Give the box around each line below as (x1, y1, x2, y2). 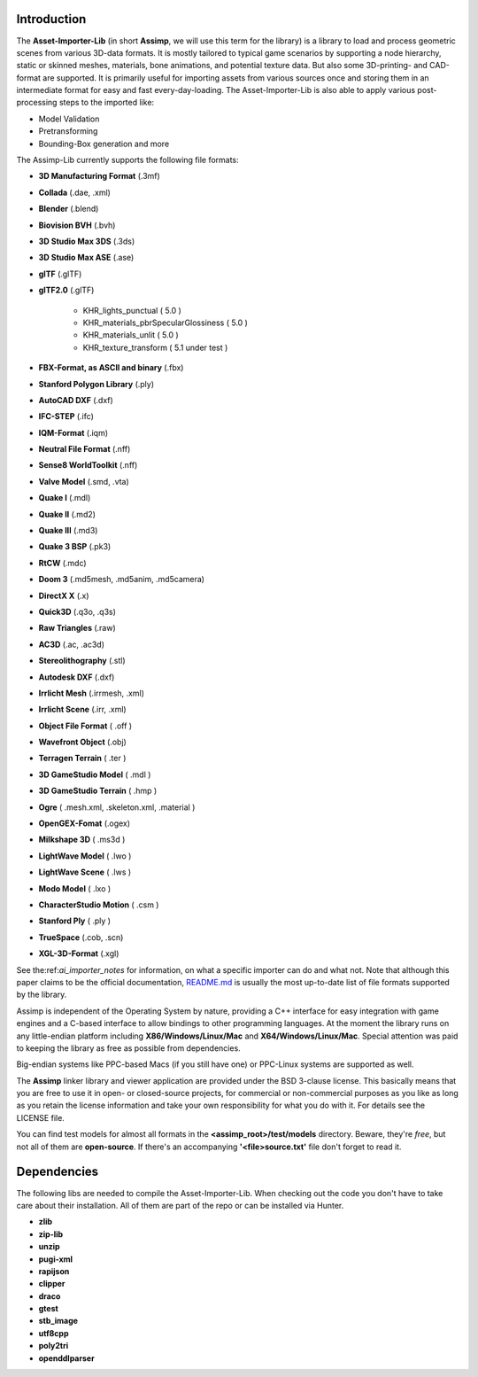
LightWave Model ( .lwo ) (38, 851, 132, 861)
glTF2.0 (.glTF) (38, 284, 95, 296)
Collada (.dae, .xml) (38, 187, 111, 198)
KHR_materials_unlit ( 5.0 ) (82, 330, 179, 340)
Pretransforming (38, 126, 98, 136)
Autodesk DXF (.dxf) (38, 672, 115, 682)
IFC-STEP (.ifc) (38, 411, 95, 422)
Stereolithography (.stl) (38, 656, 126, 666)
